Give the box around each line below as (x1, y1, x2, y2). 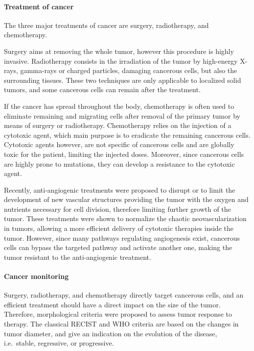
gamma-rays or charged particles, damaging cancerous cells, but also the (20, 65, 237, 75)
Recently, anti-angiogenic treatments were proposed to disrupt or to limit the (4, 184, 235, 195)
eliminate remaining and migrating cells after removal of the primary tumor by (4, 110, 240, 121)
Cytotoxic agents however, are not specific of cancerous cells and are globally (4, 139, 234, 150)
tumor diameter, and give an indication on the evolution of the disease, (4, 328, 217, 338)
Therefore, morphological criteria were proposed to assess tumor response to (4, 309, 232, 319)
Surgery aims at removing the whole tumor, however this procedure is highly (4, 46, 234, 56)
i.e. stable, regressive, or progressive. (4, 338, 114, 348)
